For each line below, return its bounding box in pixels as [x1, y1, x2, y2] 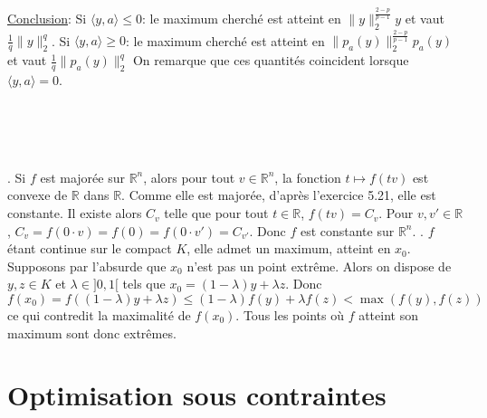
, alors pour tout [143, 167, 235, 186]
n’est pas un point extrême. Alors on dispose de [186, 256, 452, 275]
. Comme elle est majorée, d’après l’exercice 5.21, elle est [121, 185, 436, 204]
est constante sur [300, 221, 395, 240]
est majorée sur [40, 167, 125, 186]
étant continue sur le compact [7, 239, 172, 258]
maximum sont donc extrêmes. [7, 323, 177, 342]
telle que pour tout [164, 204, 269, 223]
